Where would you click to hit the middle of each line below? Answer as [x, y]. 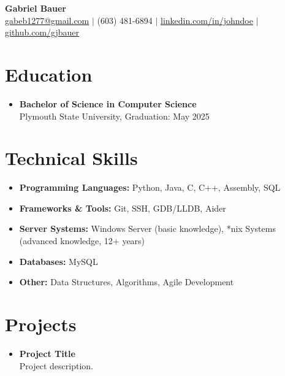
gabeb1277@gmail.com [47, 20]
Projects [41, 324]
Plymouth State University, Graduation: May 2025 [114, 116]
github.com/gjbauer [42, 32]
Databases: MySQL [59, 261]
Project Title [47, 353]
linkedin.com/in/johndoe [207, 20]
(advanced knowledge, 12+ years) [82, 240]
